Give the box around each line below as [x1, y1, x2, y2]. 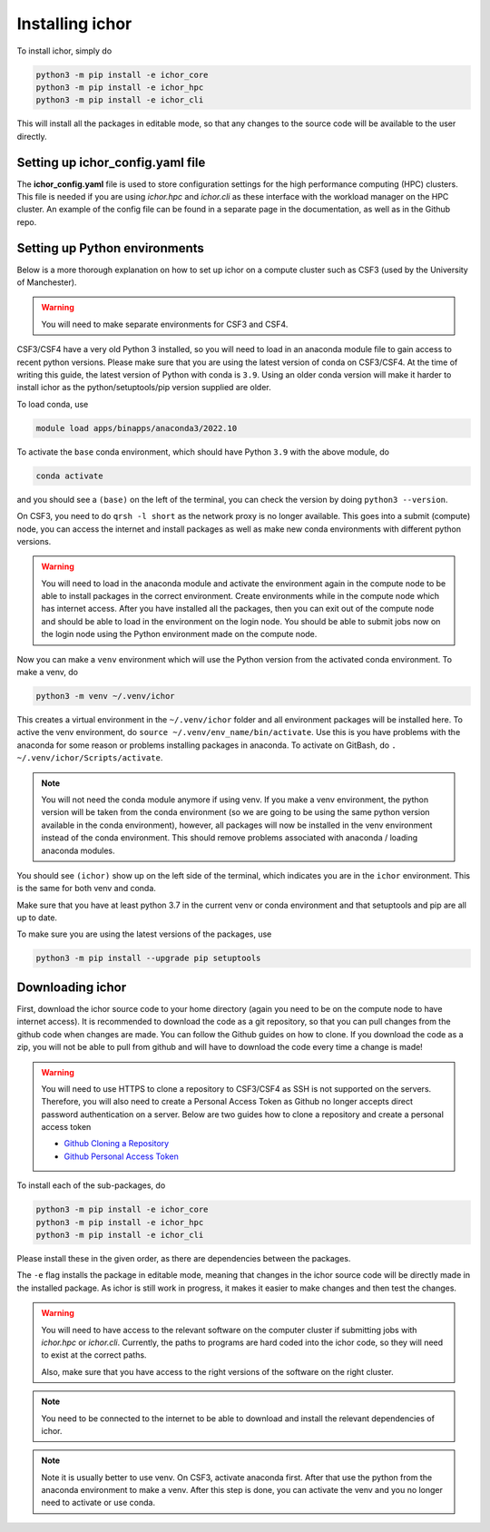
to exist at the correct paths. [41, 1350, 147, 1360]
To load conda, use [16, 398, 89, 409]
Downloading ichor [16, 979, 127, 995]
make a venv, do [16, 667, 79, 678]
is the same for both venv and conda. [16, 883, 156, 894]
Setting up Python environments [16, 241, 204, 256]
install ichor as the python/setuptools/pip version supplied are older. [16, 382, 271, 393]
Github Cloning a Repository [64, 1138, 170, 1149]
